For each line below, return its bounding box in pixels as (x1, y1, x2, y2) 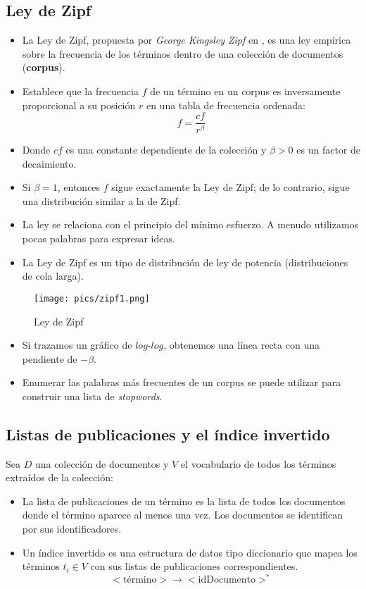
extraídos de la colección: (6, 470, 113, 485)
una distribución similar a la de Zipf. (22, 193, 181, 208)
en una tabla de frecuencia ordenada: (146, 97, 305, 112)
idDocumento (198, 574, 256, 585)
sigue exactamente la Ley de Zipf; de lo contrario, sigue (111, 180, 350, 194)
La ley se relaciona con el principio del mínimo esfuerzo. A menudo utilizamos (22, 217, 359, 232)
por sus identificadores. (22, 521, 122, 536)
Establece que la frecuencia (22, 83, 139, 98)
